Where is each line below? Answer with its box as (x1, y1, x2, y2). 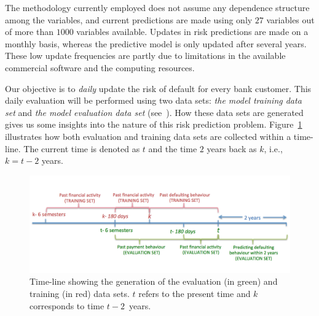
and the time (148, 142, 197, 155)
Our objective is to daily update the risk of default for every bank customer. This (5, 82, 312, 94)
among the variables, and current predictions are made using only (5, 13, 253, 26)
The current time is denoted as (23, 142, 140, 155)
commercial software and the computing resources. (5, 61, 195, 74)
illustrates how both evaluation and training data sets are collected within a (5, 129, 291, 142)
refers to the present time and (138, 287, 251, 299)
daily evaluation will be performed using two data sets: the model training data (5, 94, 302, 107)
